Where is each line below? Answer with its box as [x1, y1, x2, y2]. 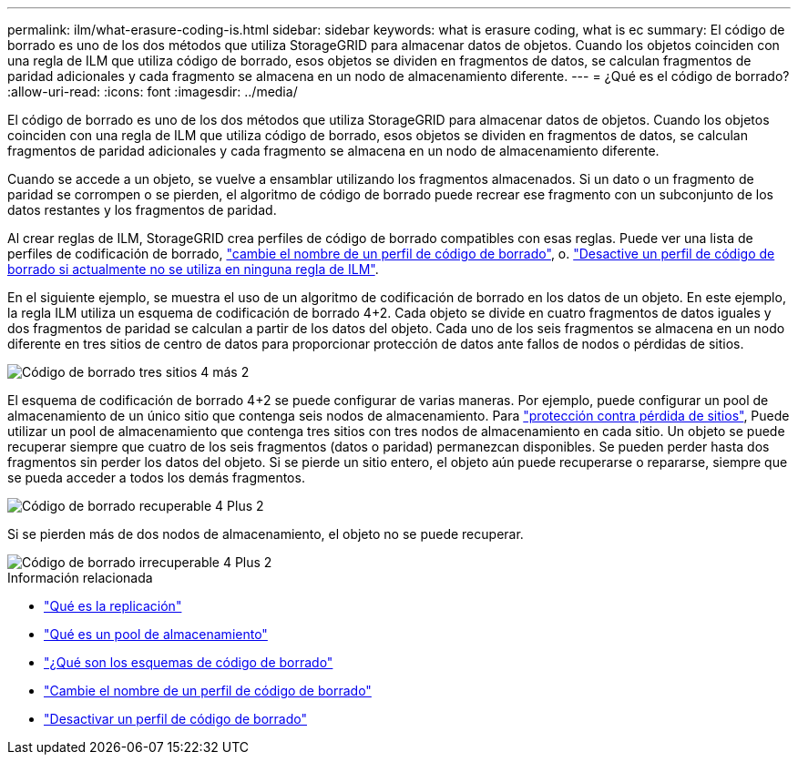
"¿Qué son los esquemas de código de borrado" [44, 655, 333, 670]
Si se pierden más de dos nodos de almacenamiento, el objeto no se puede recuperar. [7, 526, 524, 542]
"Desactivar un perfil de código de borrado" [44, 711, 307, 726]
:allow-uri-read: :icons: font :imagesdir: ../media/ [7, 84, 298, 99]
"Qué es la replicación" [44, 598, 182, 614]
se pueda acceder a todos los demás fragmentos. [7, 470, 305, 485]
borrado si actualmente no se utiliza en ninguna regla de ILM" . [7, 261, 379, 277]
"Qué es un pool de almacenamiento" [44, 626, 268, 642]
